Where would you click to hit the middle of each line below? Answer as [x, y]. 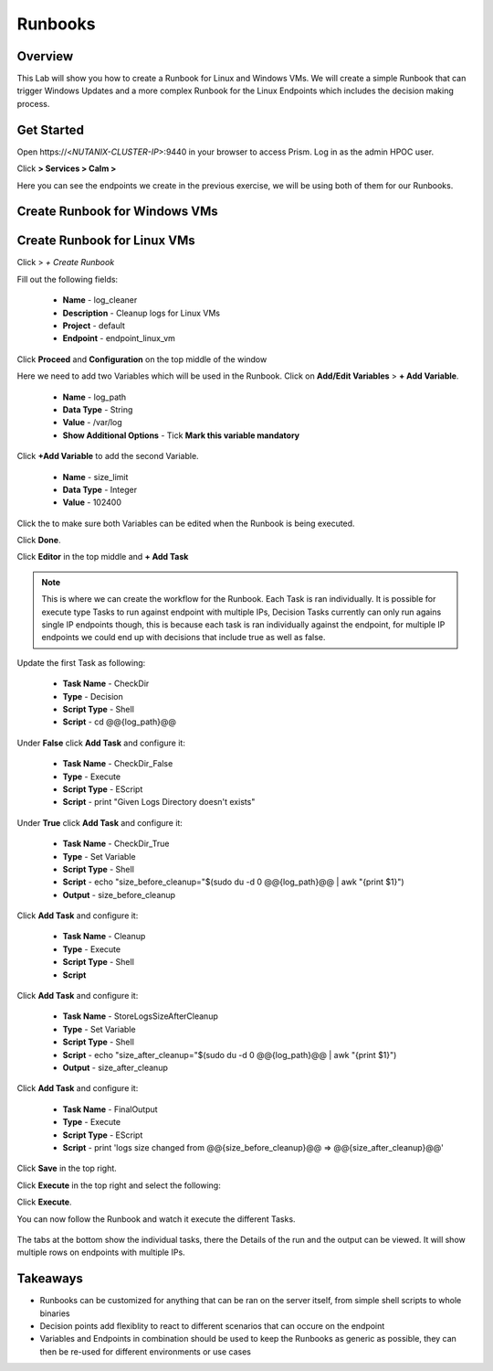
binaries [55, 1313]
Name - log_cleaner [100, 300]
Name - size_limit [95, 477]
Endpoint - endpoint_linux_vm [119, 338]
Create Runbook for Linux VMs [106, 241]
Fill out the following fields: [68, 279]
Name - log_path [94, 397]
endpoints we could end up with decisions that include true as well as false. [184, 637]
